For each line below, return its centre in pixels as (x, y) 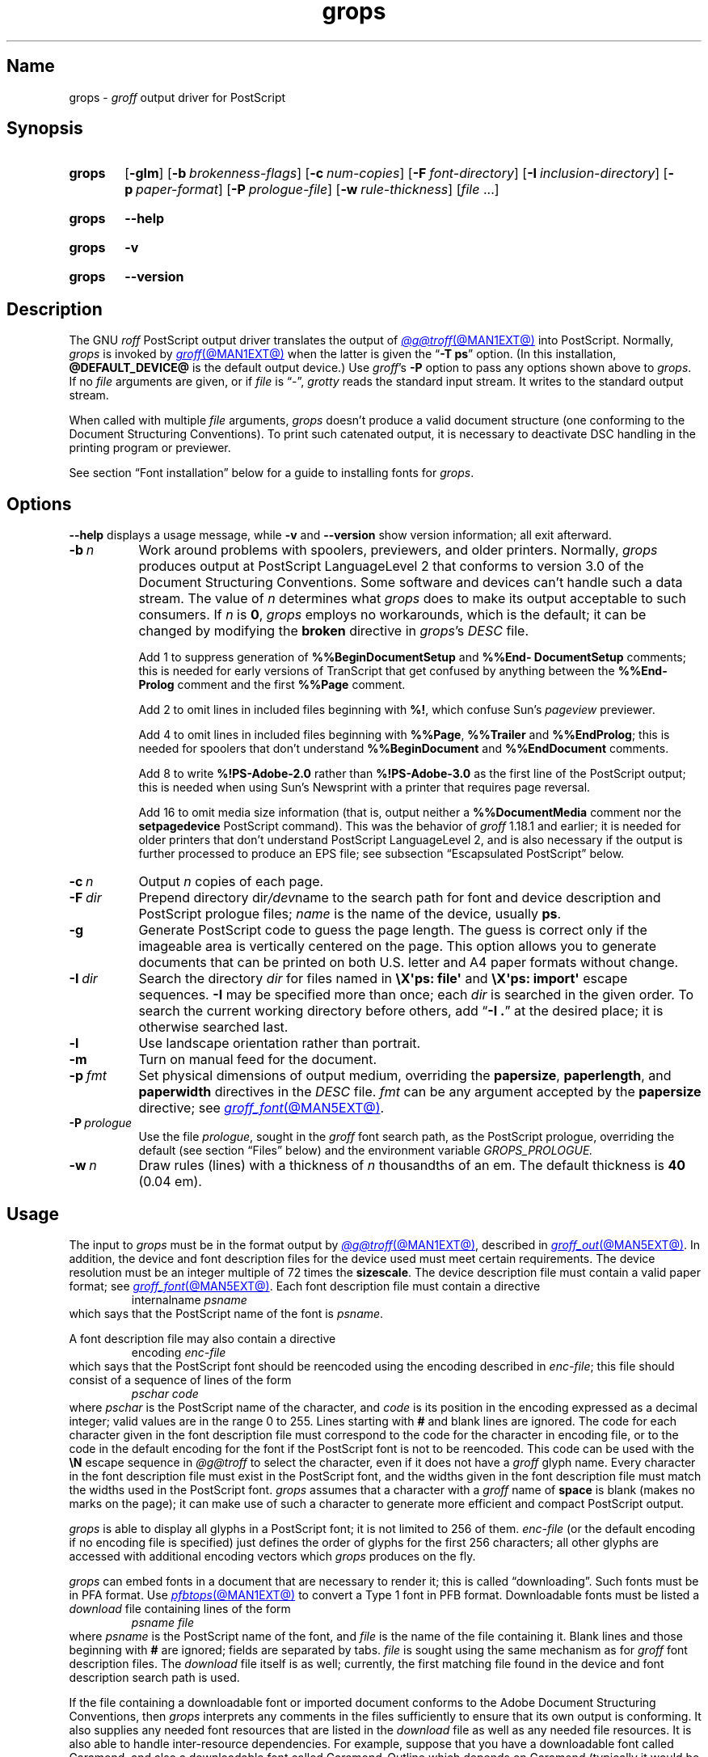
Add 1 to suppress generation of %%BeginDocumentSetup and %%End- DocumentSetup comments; (412, 657)
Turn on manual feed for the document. (258, 1060)
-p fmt (88, 1076)
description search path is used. (154, 1677)
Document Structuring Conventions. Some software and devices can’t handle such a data (411, 583)
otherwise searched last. (213, 1027)
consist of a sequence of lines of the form (180, 1379)
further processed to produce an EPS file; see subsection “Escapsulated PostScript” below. (381, 854)
